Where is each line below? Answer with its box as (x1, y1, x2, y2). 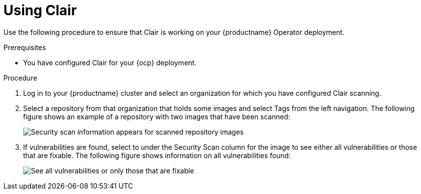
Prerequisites (3, 43, 46, 52)
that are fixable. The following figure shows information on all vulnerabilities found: (23, 151, 291, 160)
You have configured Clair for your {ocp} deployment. (23, 58, 196, 67)
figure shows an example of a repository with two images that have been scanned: (23, 112, 290, 121)
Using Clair (3, 2, 77, 19)
